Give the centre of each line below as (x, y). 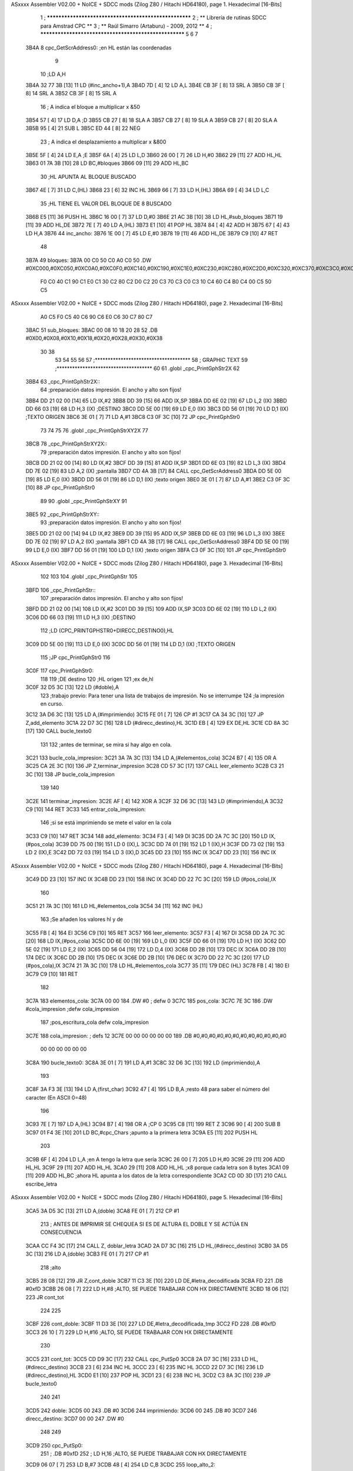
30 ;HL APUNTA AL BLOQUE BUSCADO (88, 177)
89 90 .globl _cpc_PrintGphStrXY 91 (84, 501)
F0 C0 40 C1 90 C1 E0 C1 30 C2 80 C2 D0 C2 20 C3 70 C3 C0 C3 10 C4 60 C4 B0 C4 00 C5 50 (156, 282)
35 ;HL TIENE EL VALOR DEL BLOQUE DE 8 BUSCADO (106, 204)
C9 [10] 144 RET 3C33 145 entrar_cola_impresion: (86, 809)
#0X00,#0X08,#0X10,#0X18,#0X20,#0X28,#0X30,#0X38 (94, 338)
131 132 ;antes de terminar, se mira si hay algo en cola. (106, 744)
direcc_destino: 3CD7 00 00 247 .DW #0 (75, 1419)
